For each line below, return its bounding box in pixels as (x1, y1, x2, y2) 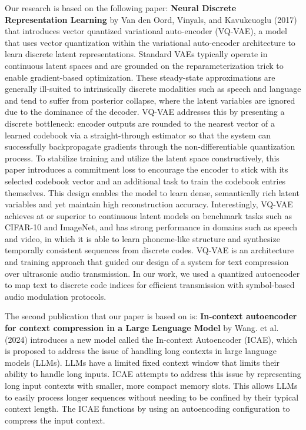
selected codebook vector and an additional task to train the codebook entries (5, 174, 286, 187)
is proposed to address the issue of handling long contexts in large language (5, 345, 277, 357)
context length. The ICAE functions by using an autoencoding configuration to (5, 402, 290, 415)
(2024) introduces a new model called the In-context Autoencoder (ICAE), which (5, 333, 297, 345)
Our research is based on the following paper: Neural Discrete (5, 2, 237, 14)
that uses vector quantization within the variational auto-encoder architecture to (5, 36, 295, 48)
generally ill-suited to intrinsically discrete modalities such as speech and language (5, 82, 301, 95)
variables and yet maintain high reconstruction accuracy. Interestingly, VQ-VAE (5, 198, 293, 210)
